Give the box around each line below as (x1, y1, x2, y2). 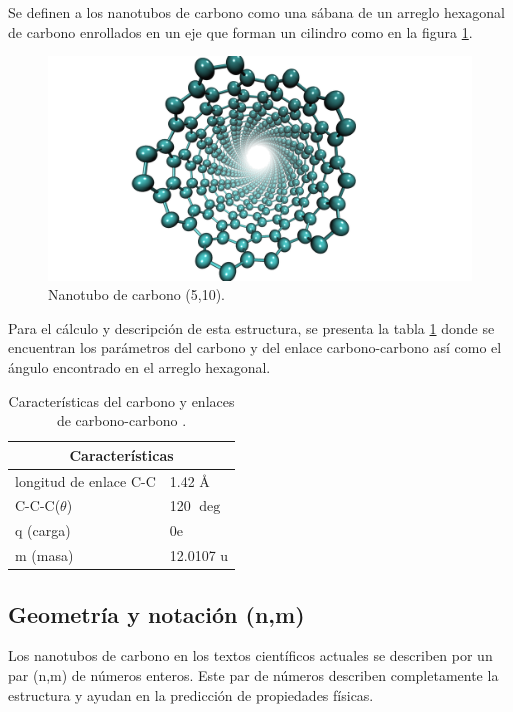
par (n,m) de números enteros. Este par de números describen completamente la (8, 665, 499, 686)
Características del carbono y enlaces (8, 390, 235, 411)
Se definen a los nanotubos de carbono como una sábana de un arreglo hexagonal (8, 2, 505, 22)
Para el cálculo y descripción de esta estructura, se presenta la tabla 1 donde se (8, 317, 495, 338)
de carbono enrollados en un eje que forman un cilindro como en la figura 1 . (8, 21, 473, 42)
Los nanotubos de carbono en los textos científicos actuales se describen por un (8, 645, 493, 666)
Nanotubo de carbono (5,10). (48, 284, 226, 305)
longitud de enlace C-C (15, 470, 156, 491)
